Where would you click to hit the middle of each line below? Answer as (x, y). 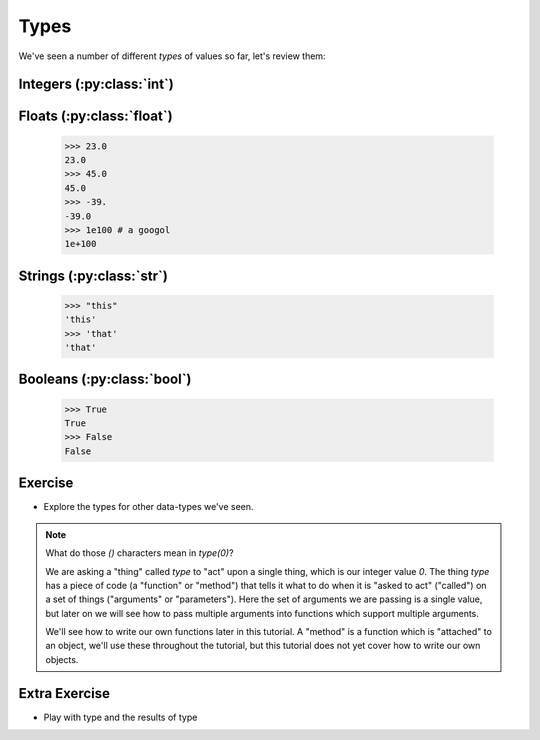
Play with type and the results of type (120, 717)
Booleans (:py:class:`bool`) (105, 379)
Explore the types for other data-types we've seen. (148, 507)
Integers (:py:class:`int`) (96, 84)
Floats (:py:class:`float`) (96, 116)
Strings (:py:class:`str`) (93, 275)
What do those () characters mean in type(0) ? (139, 553)
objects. (62, 659)
